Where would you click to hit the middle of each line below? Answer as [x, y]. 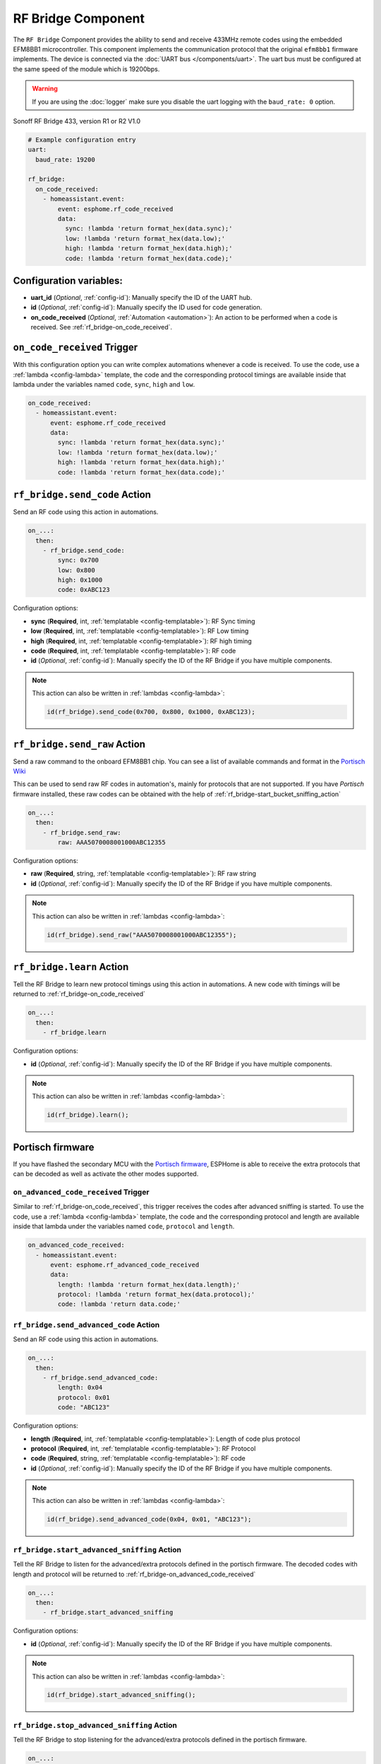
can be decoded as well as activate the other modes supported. [106, 1174]
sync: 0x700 [78, 560]
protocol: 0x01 [84, 1397]
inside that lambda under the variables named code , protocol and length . [124, 1226]
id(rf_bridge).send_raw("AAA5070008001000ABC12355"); [142, 935]
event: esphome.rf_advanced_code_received [125, 1264]
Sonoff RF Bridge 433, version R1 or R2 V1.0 [77, 121]
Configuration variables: [68, 280]
